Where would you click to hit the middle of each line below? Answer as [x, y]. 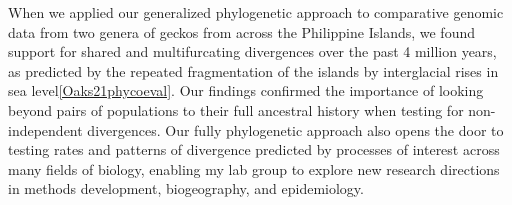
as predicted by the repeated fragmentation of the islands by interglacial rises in [253, 70]
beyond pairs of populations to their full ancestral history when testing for [236, 109]
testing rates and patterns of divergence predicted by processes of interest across [254, 149]
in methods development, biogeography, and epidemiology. [186, 188]
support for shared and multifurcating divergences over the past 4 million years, [252, 51]
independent [45, 129]
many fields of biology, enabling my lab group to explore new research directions [254, 168]
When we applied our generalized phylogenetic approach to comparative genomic [256, 12]
